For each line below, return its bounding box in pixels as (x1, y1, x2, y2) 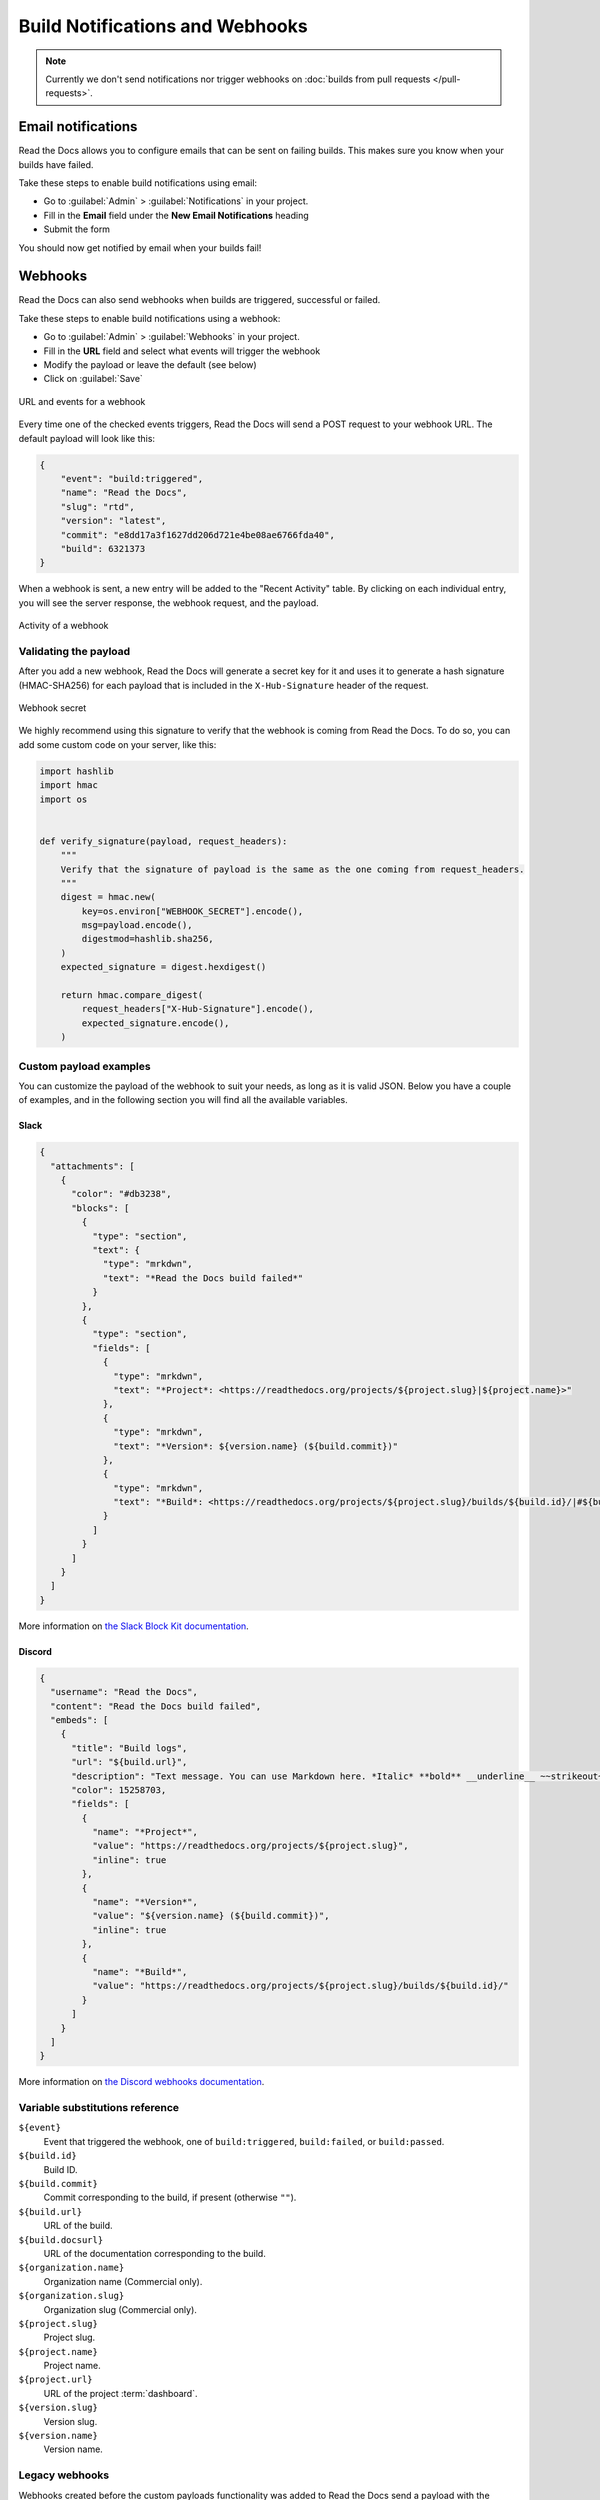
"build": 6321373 (60, 543, 146, 554)
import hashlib (39, 765, 114, 777)
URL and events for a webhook (18, 395, 146, 407)
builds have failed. (18, 158, 94, 170)
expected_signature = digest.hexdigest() (60, 961, 267, 973)
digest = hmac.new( (60, 891, 157, 903)
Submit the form (43, 223, 110, 235)
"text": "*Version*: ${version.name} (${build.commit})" (113, 1440, 399, 1452)
